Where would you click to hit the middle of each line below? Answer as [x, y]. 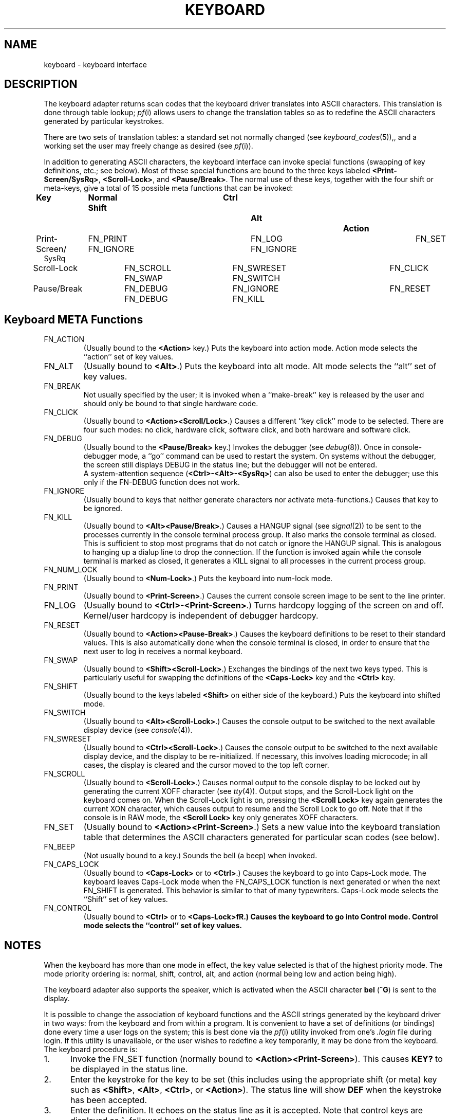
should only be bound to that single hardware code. [171, 404]
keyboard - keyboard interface [95, 64]
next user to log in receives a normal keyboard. [163, 652]
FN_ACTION [64, 339]
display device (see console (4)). [138, 730]
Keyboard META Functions [74, 319]
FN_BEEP [59, 847]
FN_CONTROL [68, 908]
